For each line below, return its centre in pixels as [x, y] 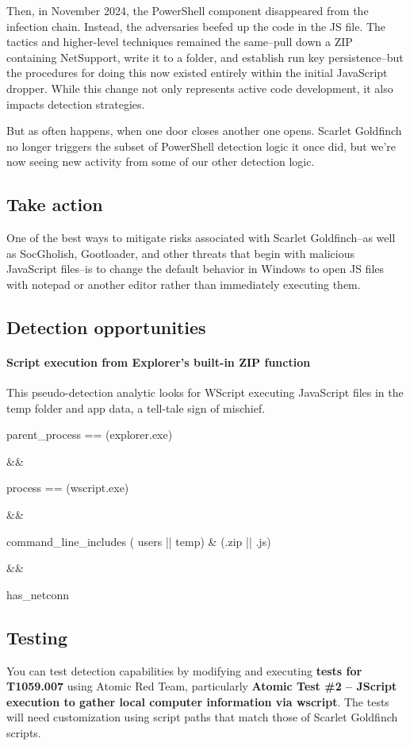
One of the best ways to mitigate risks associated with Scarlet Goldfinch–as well [201, 238]
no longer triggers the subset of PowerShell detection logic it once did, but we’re [201, 146]
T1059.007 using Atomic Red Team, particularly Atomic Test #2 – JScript [202, 686]
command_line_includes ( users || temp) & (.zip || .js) [139, 541]
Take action [55, 204]
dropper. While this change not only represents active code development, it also [200, 88]
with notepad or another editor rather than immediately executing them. [184, 284]
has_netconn [38, 594]
